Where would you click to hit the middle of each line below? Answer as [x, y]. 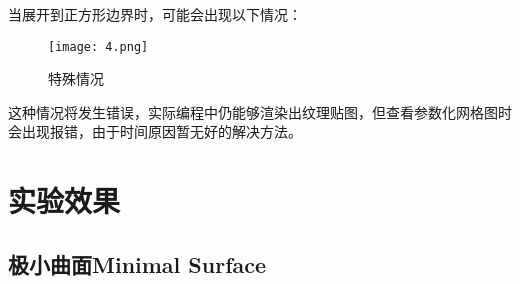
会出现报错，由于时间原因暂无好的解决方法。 [155, 131]
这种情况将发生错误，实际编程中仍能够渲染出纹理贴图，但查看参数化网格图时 [260, 111]
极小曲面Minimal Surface [137, 263]
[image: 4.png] [98, 46]
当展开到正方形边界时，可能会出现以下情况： [155, 14]
